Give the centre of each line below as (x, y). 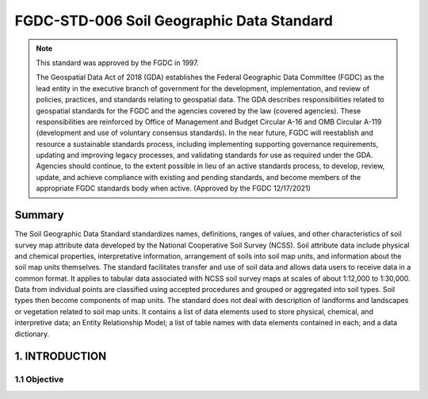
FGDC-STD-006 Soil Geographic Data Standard (174, 21)
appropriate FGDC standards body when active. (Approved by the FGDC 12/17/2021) (173, 188)
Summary (39, 215)
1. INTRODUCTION (61, 357)
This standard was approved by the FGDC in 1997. (117, 63)
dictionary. (32, 334)
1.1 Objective (39, 379)
